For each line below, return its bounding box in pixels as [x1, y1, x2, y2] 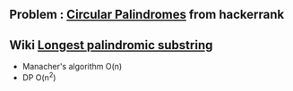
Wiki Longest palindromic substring [9, 37, 213, 53]
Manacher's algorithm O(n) [22, 62, 123, 72]
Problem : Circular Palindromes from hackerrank [9, 7, 285, 22]
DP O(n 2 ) [22, 70, 56, 83]
